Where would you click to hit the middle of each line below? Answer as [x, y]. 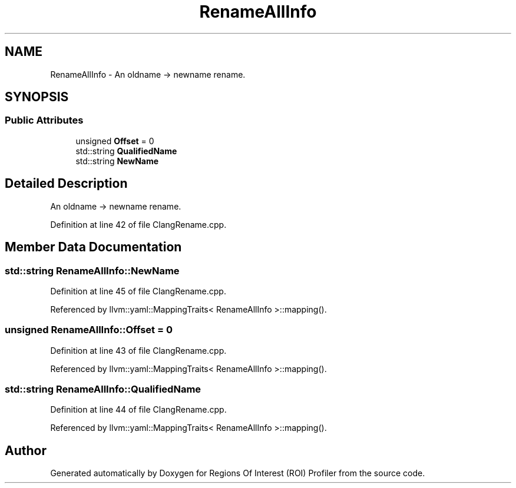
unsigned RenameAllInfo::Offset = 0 [89, 330]
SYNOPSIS [37, 97]
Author [26, 450]
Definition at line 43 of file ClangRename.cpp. [138, 350]
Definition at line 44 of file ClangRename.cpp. [138, 410]
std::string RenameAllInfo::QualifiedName [103, 389]
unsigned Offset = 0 [115, 141]
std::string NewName [117, 161]
